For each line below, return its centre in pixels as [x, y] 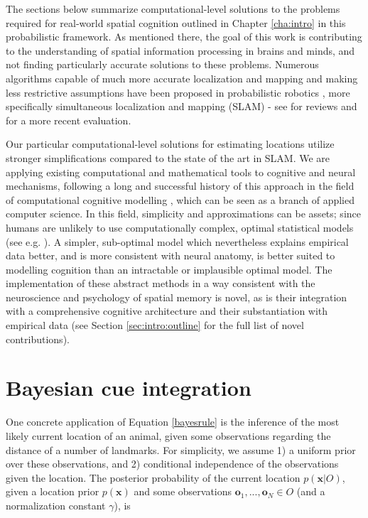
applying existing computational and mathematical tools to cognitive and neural [181, 172]
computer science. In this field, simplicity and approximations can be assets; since [183, 214]
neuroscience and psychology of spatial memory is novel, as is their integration [177, 297]
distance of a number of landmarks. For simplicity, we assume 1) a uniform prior [181, 449]
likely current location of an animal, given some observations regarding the [168, 435]
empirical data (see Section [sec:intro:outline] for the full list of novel [155, 325]
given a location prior [53, 491]
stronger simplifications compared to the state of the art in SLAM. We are [168, 157]
